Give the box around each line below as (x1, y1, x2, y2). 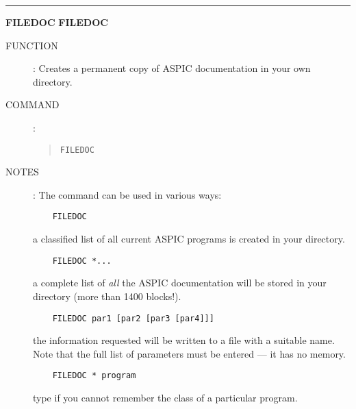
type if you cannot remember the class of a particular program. (33, 391, 298, 404)
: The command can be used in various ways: (33, 187, 222, 201)
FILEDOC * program (52, 371, 136, 381)
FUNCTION (5, 38, 58, 52)
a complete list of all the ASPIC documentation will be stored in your (33, 275, 327, 290)
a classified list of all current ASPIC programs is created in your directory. (33, 232, 345, 246)
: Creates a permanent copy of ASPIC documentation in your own (33, 61, 311, 75)
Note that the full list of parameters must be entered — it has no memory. (33, 346, 346, 360)
